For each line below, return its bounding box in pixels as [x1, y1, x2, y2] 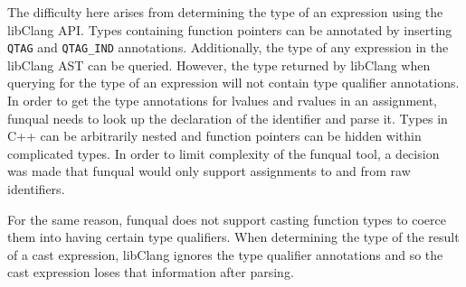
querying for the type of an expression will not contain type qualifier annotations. [7, 73, 460, 92]
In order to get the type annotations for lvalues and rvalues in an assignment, [7, 91, 437, 110]
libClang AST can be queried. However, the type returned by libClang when [7, 55, 431, 74]
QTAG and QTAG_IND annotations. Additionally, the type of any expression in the [7, 38, 449, 57]
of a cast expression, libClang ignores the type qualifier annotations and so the [7, 245, 443, 264]
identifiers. [7, 180, 65, 198]
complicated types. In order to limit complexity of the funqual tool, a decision [7, 143, 440, 162]
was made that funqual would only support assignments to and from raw [7, 162, 411, 181]
